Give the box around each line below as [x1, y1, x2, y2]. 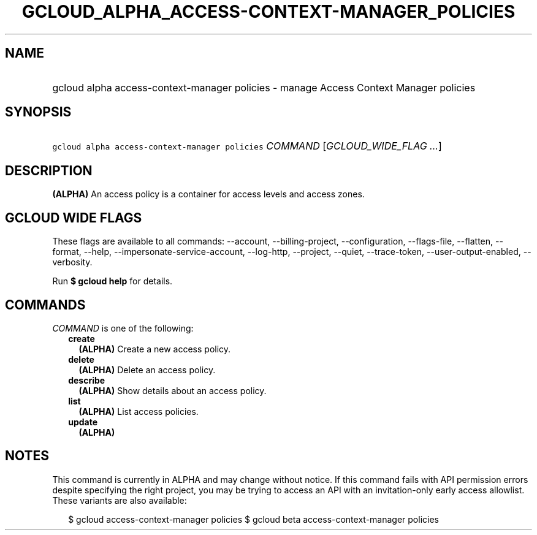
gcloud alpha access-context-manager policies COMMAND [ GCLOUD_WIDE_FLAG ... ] [52, 140, 442, 153]
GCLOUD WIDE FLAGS [5, 210, 142, 226]
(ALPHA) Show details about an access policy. [78, 385, 267, 396]
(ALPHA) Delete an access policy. [78, 364, 216, 375]
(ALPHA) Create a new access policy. [78, 343, 231, 354]
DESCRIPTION [5, 162, 93, 178]
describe [68, 374, 105, 385]
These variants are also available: [52, 495, 187, 506]
